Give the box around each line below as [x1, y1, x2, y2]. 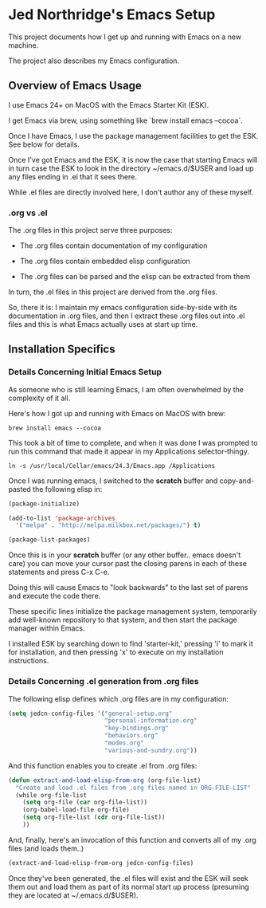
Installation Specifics [8, 343, 115, 356]
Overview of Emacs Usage [8, 79, 142, 92]
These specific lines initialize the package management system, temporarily [8, 607, 257, 616]
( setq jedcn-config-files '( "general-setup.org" [8, 709, 173, 717]
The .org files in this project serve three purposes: [8, 226, 173, 235]
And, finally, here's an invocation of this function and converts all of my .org [8, 835, 256, 844]
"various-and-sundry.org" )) [104, 746, 198, 754]
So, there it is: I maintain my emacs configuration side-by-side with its [8, 303, 237, 312]
